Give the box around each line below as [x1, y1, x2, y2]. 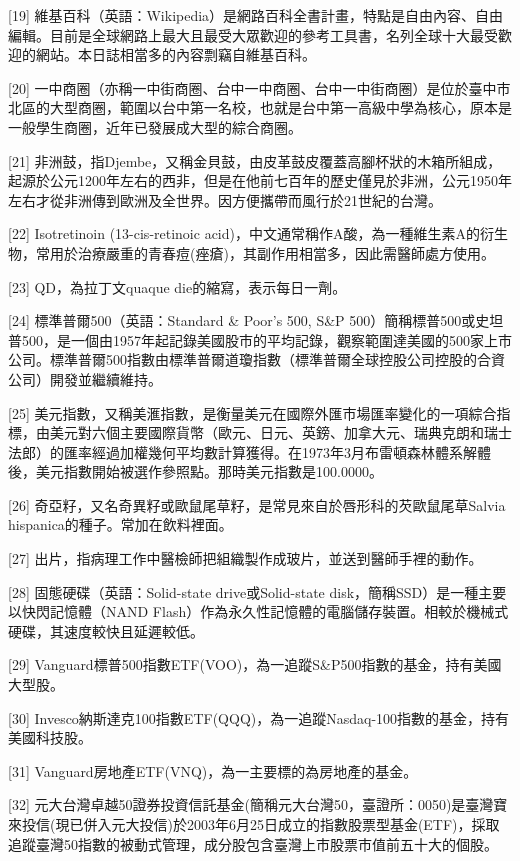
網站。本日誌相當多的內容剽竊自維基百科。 [35, 44, 316, 65]
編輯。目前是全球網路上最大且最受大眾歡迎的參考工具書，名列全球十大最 [8, 24, 484, 45]
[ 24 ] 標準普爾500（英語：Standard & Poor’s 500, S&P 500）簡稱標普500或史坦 [8, 310, 504, 331]
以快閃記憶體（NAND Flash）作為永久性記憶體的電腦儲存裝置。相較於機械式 [8, 601, 509, 622]
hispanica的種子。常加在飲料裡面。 [8, 514, 233, 535]
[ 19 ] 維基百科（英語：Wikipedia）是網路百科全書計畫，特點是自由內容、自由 [8, 5, 504, 25]
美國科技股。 [8, 727, 92, 748]
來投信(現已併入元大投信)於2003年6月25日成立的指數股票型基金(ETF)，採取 [8, 814, 500, 834]
